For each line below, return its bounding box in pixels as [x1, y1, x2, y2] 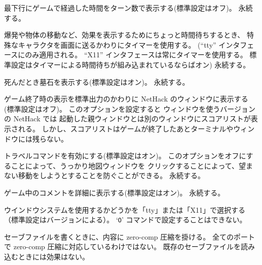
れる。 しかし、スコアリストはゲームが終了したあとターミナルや [18, 123, 234, 134]
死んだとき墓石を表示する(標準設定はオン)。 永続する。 [4, 76, 190, 87]
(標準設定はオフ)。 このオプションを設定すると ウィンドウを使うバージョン [4, 103, 255, 114]
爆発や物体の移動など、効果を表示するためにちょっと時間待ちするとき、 [4, 29, 245, 40]
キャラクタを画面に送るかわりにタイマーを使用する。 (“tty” [18, 39, 216, 50]
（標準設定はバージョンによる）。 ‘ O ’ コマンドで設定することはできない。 [4, 214, 247, 225]
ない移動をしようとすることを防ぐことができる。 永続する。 [4, 170, 205, 181]
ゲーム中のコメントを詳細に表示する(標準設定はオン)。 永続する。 [4, 187, 225, 197]
